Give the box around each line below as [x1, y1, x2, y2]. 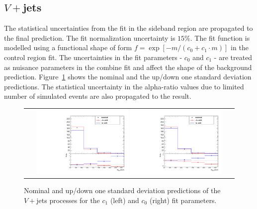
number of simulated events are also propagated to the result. [4, 91, 191, 101]
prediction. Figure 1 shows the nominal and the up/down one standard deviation [4, 71, 252, 82]
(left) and [110, 195, 139, 205]
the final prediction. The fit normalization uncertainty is [4, 32, 175, 43]
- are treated [214, 52, 253, 62]
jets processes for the [36, 195, 100, 205]
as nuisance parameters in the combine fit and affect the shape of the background [4, 62, 252, 72]
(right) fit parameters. [149, 195, 217, 205]
